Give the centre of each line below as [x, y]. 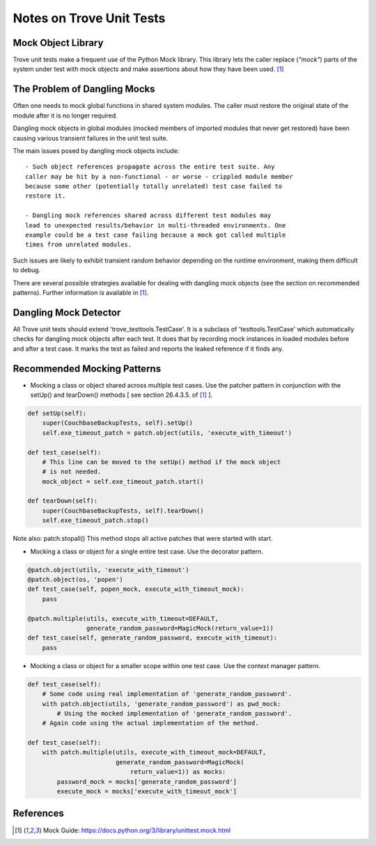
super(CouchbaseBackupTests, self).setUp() [117, 423]
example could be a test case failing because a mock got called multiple [156, 235]
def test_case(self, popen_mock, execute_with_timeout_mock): [136, 589]
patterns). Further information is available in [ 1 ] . [81, 293]
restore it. [46, 196]
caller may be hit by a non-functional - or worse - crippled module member [159, 176]
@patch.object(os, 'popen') [75, 580]
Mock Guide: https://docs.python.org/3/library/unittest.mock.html [137, 830]
